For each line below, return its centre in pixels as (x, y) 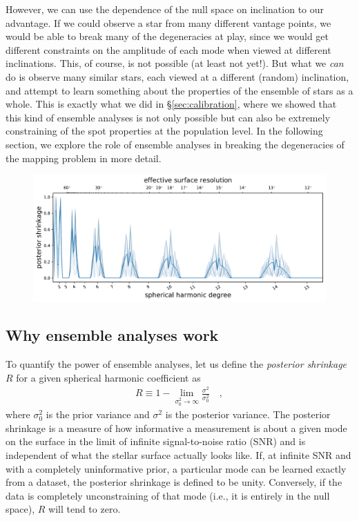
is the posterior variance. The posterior (248, 414)
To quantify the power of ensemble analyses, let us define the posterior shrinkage (176, 364)
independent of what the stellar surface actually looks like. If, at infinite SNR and (178, 455)
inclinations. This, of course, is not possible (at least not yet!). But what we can (175, 63)
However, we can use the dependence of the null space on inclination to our (165, 9)
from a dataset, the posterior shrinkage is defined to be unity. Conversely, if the (174, 482)
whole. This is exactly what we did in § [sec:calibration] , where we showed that (171, 104)
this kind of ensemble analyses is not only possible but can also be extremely (168, 117)
